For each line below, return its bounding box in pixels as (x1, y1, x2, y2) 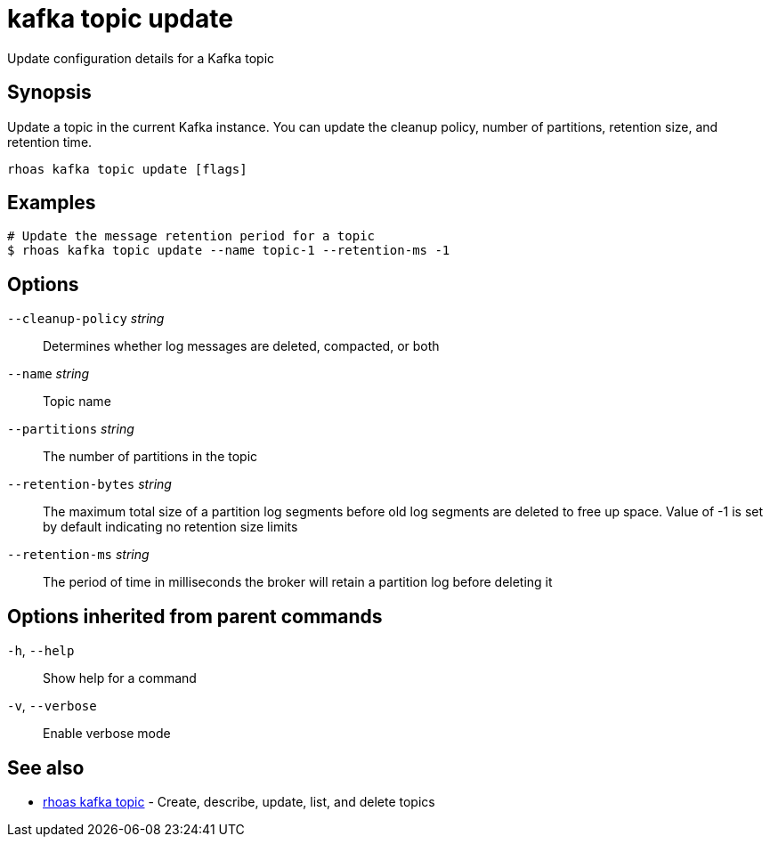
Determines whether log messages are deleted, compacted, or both (43, 338, 440, 354)
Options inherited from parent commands (7, 605, 383, 628)
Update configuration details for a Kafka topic (7, 50, 275, 66)
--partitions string (7, 421, 134, 437)
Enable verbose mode (43, 726, 171, 742)
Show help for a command (43, 670, 197, 686)
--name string (7, 366, 90, 382)
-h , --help (7, 643, 75, 659)
